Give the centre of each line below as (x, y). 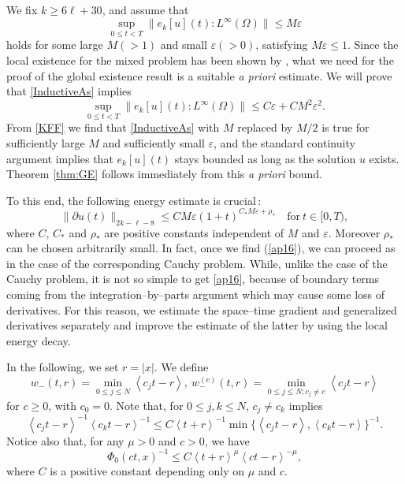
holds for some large (55, 45)
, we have (227, 440)
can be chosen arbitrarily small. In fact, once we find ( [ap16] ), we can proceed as (201, 248)
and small (184, 45)
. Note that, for (147, 405)
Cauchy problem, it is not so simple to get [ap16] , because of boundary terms (193, 279)
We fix (22, 9)
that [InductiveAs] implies (69, 91)
